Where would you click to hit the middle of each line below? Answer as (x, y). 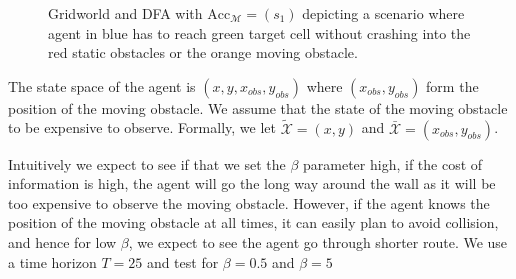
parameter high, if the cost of (393, 163)
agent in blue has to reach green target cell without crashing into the (259, 32)
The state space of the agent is (102, 85)
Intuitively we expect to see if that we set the (147, 163)
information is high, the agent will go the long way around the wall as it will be (252, 183)
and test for (182, 261)
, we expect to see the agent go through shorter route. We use (318, 241)
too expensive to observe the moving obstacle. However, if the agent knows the (249, 202)
